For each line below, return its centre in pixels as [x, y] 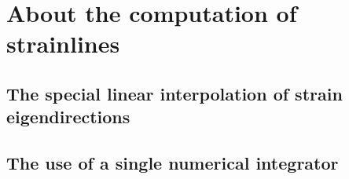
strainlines [63, 44]
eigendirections [68, 117]
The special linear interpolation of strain [174, 93]
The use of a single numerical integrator [173, 163]
